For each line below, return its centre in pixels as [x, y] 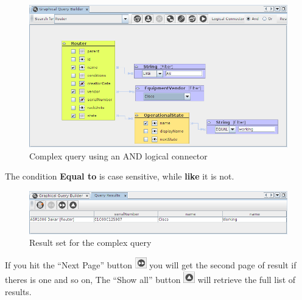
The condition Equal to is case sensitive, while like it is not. [120, 176]
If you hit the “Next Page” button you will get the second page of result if [151, 265]
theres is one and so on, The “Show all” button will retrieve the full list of [150, 280]
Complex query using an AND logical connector [118, 155]
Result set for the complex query [90, 242]
